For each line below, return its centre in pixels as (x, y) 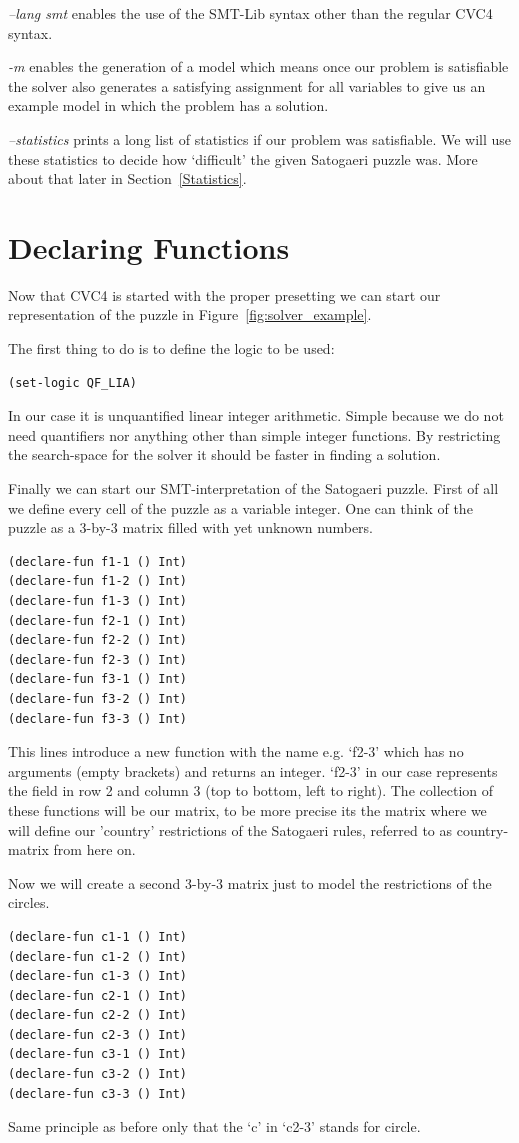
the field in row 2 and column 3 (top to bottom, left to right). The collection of (251, 790)
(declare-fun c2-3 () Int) (97, 1034)
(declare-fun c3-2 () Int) (97, 1074)
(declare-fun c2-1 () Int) (97, 995)
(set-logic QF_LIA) (72, 382)
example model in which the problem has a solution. (168, 105)
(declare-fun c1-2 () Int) (97, 956)
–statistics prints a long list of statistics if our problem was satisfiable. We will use (260, 138)
